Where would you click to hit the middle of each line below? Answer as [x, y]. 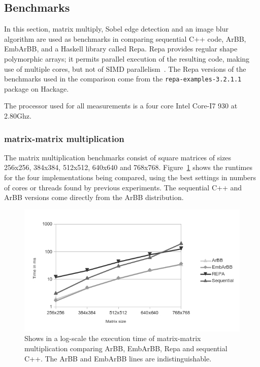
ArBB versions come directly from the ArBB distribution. [94, 197]
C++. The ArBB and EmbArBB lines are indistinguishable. [118, 358]
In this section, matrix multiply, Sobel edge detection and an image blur [117, 29]
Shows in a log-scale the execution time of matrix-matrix [113, 338]
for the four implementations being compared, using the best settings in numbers [130, 177]
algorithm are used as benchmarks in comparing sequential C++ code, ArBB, [125, 38]
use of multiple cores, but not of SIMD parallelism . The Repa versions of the [125, 68]
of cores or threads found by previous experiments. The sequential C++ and [123, 187]
